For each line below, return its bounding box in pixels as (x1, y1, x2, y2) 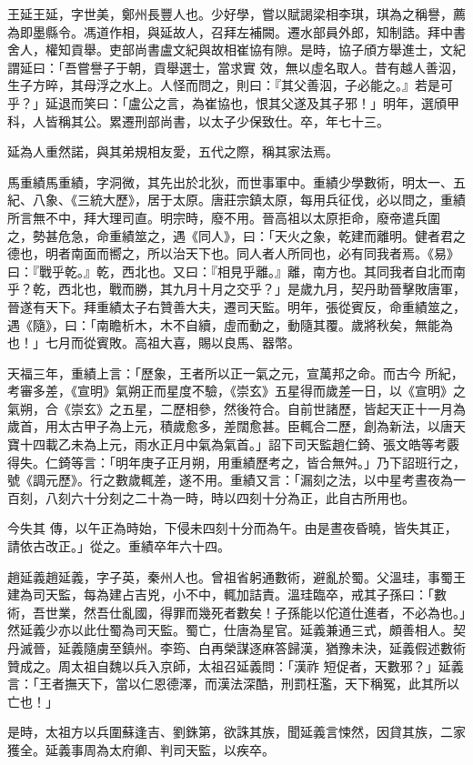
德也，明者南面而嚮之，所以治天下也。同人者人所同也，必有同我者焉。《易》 (7, 244, 459, 263)
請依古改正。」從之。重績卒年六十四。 (7, 537, 230, 556)
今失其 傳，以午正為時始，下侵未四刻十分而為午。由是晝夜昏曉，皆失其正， (7, 518, 458, 538)
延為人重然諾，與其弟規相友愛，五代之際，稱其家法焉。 (7, 142, 338, 161)
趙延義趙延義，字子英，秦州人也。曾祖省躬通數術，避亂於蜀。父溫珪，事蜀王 (7, 567, 466, 586)
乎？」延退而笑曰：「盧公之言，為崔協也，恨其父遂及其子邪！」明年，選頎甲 (7, 93, 459, 112)
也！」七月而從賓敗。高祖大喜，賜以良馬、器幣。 (7, 333, 300, 352)
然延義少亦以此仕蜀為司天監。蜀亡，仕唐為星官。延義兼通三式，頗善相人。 (7, 620, 453, 639)
